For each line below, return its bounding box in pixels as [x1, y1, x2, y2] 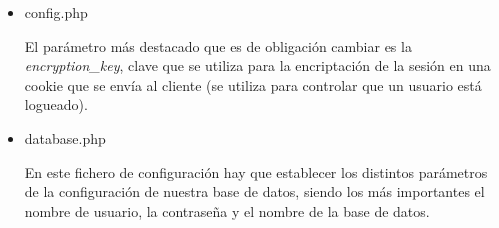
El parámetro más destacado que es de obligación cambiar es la [24, 35, 412, 56]
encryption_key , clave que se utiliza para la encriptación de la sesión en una [24, 55, 491, 76]
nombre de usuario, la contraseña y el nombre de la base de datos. [24, 200, 430, 221]
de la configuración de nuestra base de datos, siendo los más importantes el [24, 181, 485, 202]
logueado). [24, 94, 88, 115]
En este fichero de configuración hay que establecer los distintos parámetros [24, 161, 488, 182]
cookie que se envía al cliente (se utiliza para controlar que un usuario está [24, 74, 482, 95]
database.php [24, 127, 106, 148]
